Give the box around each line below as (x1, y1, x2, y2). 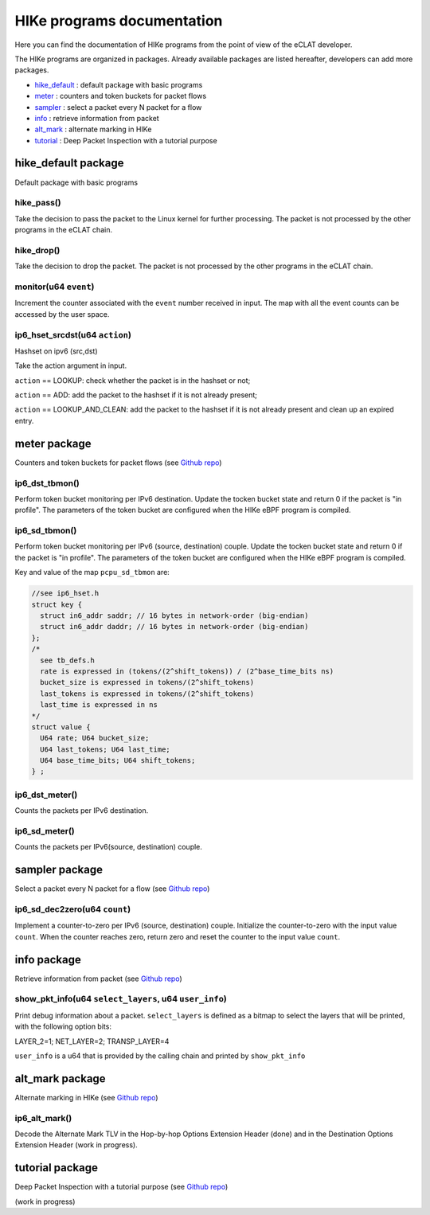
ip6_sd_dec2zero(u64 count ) (14, 904, 131, 915)
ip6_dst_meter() (14, 789, 78, 800)
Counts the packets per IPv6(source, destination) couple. (14, 842, 203, 852)
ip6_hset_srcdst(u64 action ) (14, 329, 131, 340)
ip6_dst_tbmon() (14, 478, 80, 489)
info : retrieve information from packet (34, 113, 159, 123)
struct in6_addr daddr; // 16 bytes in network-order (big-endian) (40, 622, 309, 631)
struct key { (31, 600, 83, 609)
